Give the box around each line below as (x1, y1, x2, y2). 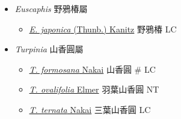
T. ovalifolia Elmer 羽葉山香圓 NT (29, 83, 159, 96)
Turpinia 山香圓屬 (14, 43, 84, 55)
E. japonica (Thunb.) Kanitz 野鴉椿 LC (29, 22, 177, 35)
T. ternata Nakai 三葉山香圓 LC (29, 103, 151, 115)
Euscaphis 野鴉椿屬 (14, 2, 88, 14)
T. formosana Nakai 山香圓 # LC (29, 63, 156, 75)
